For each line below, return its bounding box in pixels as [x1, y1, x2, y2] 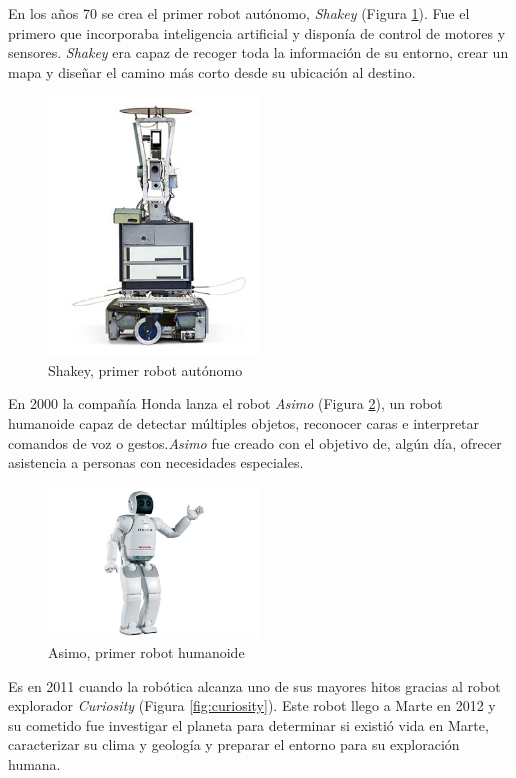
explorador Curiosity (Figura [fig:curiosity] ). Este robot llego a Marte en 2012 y [8, 695, 496, 716]
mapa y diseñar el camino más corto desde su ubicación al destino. [8, 61, 416, 82]
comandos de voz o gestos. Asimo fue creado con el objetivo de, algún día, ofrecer [8, 432, 502, 453]
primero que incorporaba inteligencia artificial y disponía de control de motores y [8, 22, 506, 43]
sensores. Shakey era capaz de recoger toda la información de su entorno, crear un [8, 42, 509, 63]
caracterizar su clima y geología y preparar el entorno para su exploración [8, 734, 460, 755]
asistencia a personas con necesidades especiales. [8, 452, 304, 473]
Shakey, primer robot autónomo [48, 359, 243, 380]
